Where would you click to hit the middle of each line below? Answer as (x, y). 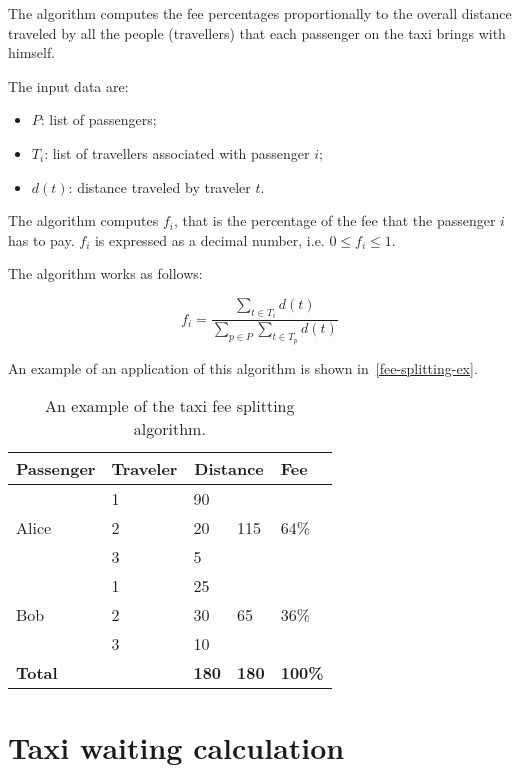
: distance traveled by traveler (159, 186)
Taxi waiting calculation (176, 747)
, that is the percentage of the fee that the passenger (334, 220)
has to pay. (41, 239)
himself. (32, 52)
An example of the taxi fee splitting (170, 406)
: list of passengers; (98, 119)
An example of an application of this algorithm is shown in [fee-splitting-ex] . (243, 367)
